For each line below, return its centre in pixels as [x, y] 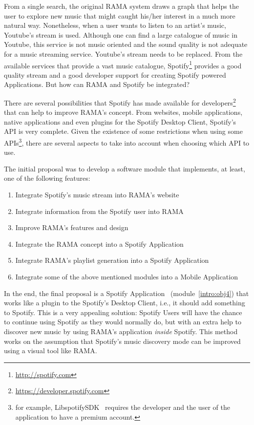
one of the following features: [47, 178]
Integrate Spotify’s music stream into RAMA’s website [97, 195]
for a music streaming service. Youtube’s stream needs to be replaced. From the [123, 53]
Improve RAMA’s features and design [72, 227]
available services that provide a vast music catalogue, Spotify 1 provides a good [123, 64]
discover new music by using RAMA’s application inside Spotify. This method [121, 331]
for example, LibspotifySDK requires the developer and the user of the [123, 407]
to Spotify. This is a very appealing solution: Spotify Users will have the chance [123, 312]
